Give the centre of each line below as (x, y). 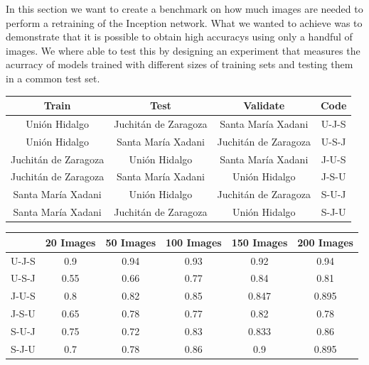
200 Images (325, 242)
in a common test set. (53, 78)
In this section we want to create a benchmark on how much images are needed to (184, 9)
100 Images (194, 242)
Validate (264, 105)
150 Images (260, 242)
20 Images (70, 242)
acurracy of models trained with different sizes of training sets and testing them (180, 64)
